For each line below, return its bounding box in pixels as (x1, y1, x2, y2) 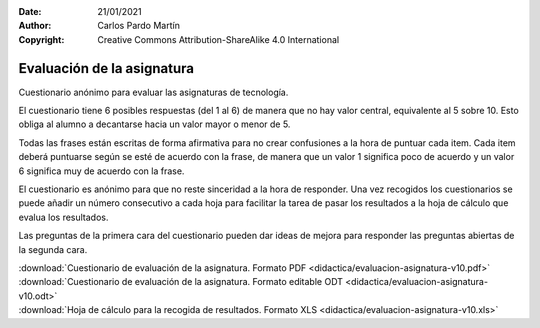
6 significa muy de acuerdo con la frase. (18, 165, 185, 177)
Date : (18, 6, 42, 17)
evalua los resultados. (18, 211, 109, 223)
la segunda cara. (18, 243, 88, 255)
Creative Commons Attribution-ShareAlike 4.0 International (97, 33, 340, 45)
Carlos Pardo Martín (97, 20, 180, 32)
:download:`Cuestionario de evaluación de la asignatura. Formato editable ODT (18, 276, 344, 288)
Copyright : (18, 33, 65, 45)
